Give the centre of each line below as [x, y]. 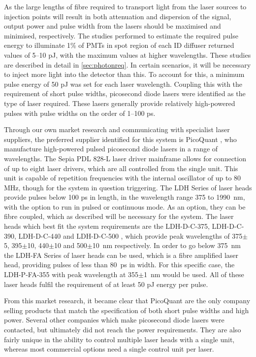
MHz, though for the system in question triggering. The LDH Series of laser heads [128, 187]
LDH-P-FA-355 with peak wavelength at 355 [71, 274]
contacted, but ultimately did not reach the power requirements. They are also [123, 329]
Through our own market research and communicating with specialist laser [117, 129]
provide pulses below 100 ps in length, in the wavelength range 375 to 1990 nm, [125, 197]
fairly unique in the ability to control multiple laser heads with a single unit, [119, 339]
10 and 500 [70, 245]
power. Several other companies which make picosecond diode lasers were [114, 320]
